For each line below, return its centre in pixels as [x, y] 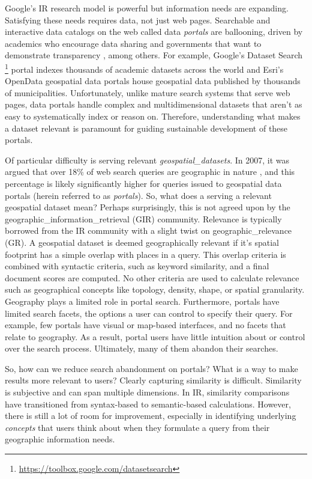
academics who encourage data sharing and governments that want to [133, 43]
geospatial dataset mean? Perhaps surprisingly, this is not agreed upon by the [148, 207]
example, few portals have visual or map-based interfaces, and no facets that [145, 325]
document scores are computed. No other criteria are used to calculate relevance [152, 277]
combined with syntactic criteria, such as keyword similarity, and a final [137, 266]
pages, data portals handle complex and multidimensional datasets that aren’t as [154, 104]
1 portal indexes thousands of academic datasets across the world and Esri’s [144, 68]
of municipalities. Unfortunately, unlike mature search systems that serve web [148, 92]
